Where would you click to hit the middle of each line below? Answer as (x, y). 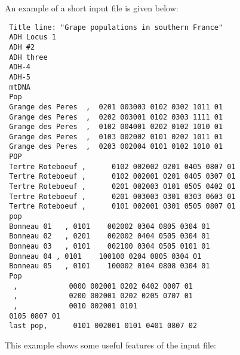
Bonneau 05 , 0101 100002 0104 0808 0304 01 (110, 266)
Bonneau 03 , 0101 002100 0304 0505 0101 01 (110, 247)
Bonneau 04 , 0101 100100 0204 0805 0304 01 (105, 256)
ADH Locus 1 (33, 37)
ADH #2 (22, 47)
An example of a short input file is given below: (92, 8)
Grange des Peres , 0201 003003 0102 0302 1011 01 (116, 107)
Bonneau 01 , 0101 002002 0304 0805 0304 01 (110, 226)
